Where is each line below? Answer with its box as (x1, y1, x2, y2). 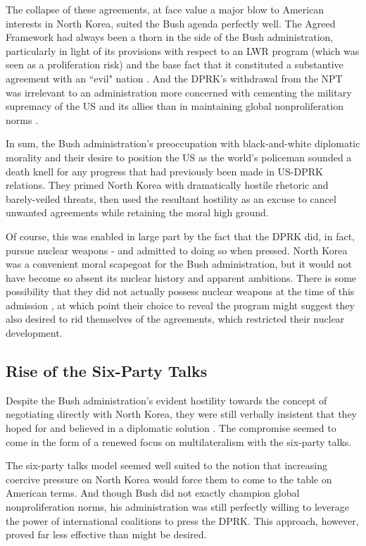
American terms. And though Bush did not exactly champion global (6, 485, 300, 500)
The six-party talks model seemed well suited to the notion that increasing (6, 458, 327, 473)
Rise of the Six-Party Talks (6, 360, 208, 382)
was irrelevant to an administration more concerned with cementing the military (6, 85, 352, 99)
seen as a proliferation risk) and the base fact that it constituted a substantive (6, 57, 343, 72)
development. (6, 325, 63, 340)
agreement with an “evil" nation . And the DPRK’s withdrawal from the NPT (6, 70, 343, 85)
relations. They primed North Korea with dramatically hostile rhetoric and (6, 178, 329, 192)
